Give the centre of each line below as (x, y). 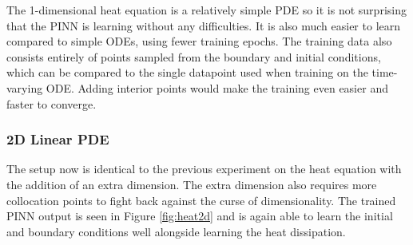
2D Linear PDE (58, 139)
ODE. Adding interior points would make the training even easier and (217, 87)
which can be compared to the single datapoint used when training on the (187, 72)
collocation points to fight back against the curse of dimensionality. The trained (201, 200)
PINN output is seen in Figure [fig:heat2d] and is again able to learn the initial (200, 216)
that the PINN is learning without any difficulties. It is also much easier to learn (204, 25)
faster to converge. (52, 103)
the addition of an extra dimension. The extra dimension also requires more (192, 184)
